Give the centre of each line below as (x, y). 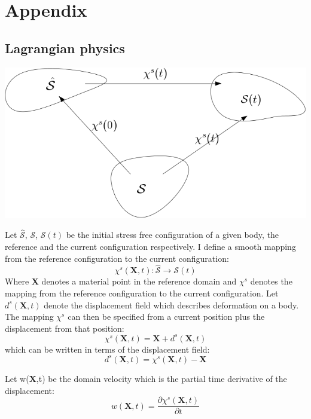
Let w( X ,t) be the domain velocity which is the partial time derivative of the (146, 378)
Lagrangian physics (65, 48)
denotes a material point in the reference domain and (139, 281)
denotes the (271, 281)
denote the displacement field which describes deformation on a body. (171, 305)
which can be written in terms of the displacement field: (107, 349)
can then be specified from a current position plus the (166, 316)
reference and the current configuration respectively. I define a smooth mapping (150, 246)
